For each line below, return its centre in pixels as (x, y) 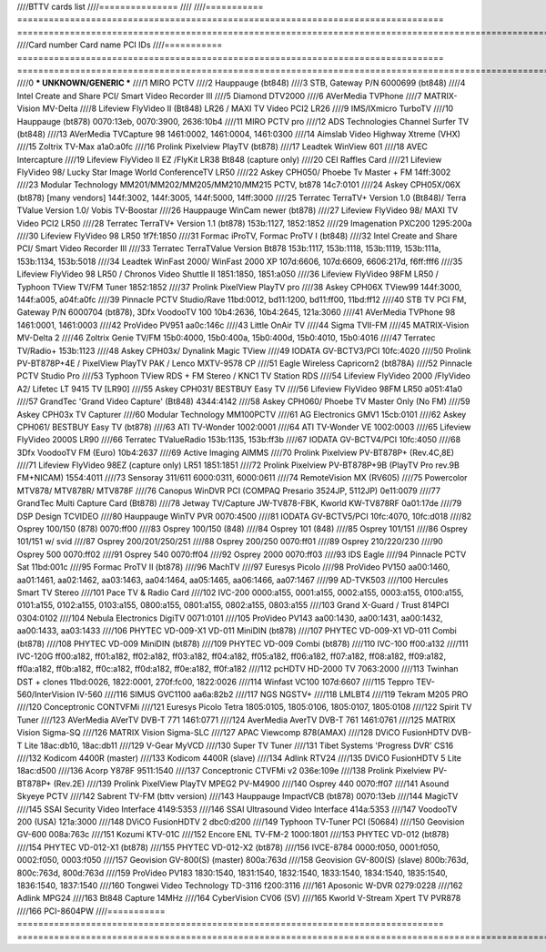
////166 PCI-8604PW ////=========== (91, 911)
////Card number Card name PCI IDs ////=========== (120, 45)
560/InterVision (46, 694)
